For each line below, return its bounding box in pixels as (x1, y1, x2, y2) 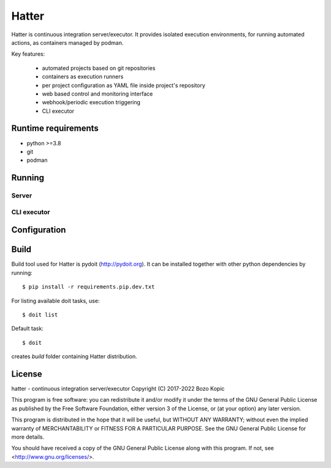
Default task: (11, 325, 44, 332)
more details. (11, 433, 45, 441)
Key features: (11, 50, 45, 58)
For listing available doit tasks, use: (11, 297, 100, 304)
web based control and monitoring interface (42, 90, 153, 98)
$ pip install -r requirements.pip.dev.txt (22, 283, 155, 291)
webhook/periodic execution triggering (42, 99, 141, 106)
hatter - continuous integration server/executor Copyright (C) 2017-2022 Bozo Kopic (11, 385, 225, 393)
